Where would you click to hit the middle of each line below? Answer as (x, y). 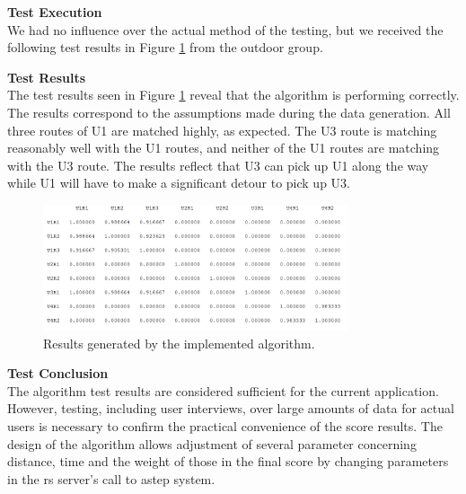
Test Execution (55, 12)
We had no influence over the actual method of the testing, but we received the (225, 29)
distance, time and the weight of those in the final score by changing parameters (228, 461)
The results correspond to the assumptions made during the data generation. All (229, 112)
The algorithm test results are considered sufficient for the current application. (223, 390)
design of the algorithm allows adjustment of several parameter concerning (212, 443)
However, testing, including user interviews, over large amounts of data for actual (231, 408)
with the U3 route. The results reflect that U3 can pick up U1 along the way (218, 165)
